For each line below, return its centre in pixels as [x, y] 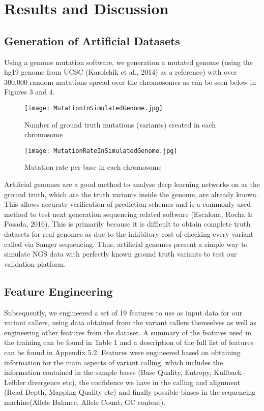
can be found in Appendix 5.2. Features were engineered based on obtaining [122, 352]
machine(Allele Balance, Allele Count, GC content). [85, 402]
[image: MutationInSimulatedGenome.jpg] [94, 108]
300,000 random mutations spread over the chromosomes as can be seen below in [130, 82]
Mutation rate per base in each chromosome [93, 167]
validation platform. [35, 263]
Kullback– [229, 372]
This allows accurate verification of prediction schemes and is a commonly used [128, 204]
